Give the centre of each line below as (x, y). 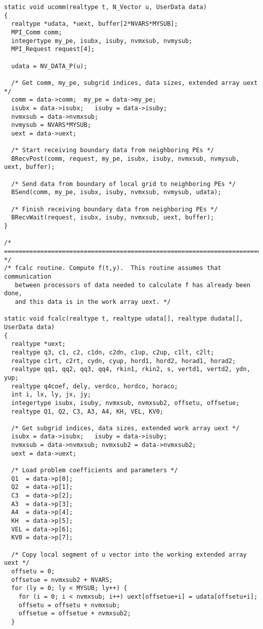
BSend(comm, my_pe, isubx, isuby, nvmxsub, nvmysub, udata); (116, 192)
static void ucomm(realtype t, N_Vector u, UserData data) (105, 7)
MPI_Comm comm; (37, 32)
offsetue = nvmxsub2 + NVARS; (62, 580)
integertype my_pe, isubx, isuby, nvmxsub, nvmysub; (102, 41)
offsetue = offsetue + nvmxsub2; (75, 614)
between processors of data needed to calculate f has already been (133, 285)
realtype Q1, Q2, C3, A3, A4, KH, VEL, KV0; (87, 411)
